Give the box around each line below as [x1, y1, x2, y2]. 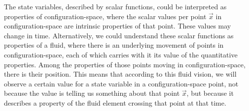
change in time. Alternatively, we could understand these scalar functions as [4, 30, 234, 40]
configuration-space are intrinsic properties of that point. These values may [4, 21, 231, 31]
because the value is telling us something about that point [4, 88, 180, 98]
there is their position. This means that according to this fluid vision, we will [4, 69, 237, 79]
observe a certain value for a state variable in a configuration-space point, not [4, 78, 239, 88]
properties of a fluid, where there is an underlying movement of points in [4, 40, 224, 50]
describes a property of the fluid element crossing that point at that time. [4, 97, 226, 108]
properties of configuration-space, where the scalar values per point [4, 11, 207, 21]
